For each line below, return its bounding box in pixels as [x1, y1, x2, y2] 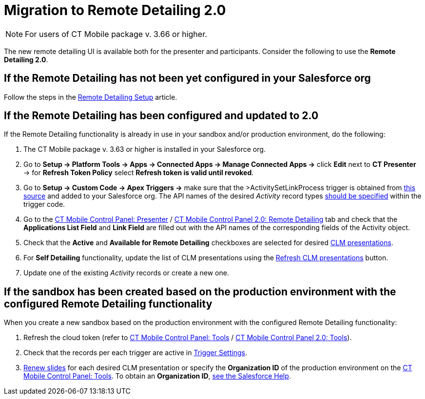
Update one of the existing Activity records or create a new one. [23, 269, 229, 277]
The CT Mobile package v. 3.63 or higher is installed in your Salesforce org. [23, 145, 266, 154]
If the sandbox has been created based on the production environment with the [4, 285, 396, 298]
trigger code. [23, 200, 65, 209]
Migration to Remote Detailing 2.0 [4, 2, 226, 18]
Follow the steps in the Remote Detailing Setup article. [4, 92, 177, 101]
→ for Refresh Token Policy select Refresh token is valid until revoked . [23, 168, 254, 177]
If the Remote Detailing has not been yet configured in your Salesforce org [4, 72, 371, 85]
